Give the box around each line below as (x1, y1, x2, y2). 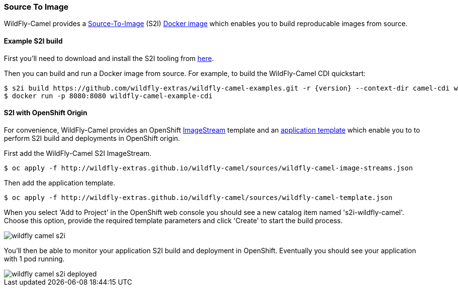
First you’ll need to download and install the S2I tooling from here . (4, 54, 214, 62)
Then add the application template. (4, 178, 115, 187)
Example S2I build (4, 36, 63, 45)
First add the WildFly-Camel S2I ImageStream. (4, 149, 152, 157)
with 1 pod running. (4, 254, 65, 263)
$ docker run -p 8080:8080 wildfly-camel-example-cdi (4, 92, 213, 100)
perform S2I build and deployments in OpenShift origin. (4, 134, 180, 142)
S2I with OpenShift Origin (4, 108, 87, 117)
